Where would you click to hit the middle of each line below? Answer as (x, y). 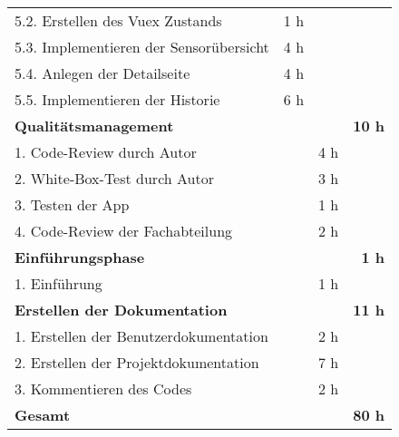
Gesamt (43, 415)
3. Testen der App (72, 204)
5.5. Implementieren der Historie (117, 99)
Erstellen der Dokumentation (121, 310)
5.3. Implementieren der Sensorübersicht (142, 47)
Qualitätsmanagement (94, 126)
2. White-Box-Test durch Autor (114, 178)
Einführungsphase (80, 257)
